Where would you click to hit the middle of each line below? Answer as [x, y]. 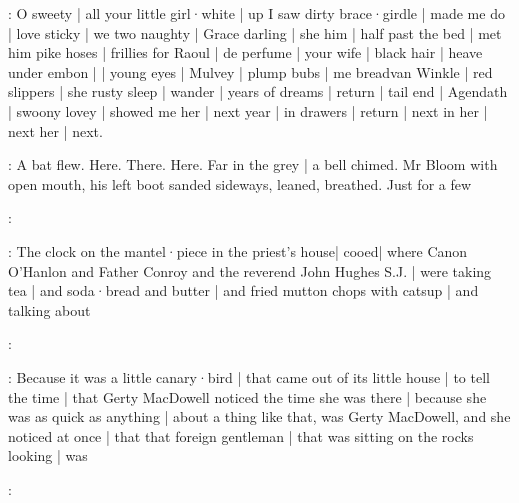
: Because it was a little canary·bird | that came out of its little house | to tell [249, 376]
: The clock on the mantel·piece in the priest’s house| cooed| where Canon [238, 250]
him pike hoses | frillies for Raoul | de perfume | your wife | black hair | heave [245, 52]
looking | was [48, 455]
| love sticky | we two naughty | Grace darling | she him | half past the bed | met [255, 32]
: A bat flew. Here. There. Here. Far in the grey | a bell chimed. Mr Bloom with [253, 164]
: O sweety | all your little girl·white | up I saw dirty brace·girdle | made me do [256, 13]
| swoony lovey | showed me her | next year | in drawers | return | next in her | [248, 110]
